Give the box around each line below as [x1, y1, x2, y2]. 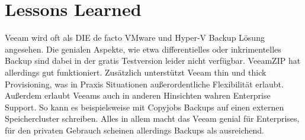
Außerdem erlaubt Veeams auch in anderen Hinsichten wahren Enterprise [5, 89, 271, 102]
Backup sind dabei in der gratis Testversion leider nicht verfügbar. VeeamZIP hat [5, 54, 301, 67]
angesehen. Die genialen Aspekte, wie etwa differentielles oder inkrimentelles [5, 43, 281, 55]
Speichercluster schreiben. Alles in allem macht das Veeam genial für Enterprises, [5, 112, 300, 125]
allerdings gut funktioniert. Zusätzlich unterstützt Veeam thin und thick [5, 66, 267, 78]
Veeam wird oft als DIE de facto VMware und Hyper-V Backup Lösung [5, 31, 265, 44]
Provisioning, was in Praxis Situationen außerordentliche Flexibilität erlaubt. [5, 77, 284, 90]
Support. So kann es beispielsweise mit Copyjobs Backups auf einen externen [5, 100, 284, 113]
